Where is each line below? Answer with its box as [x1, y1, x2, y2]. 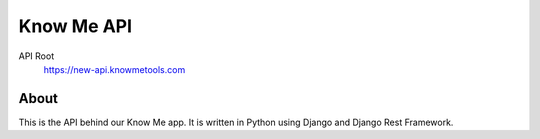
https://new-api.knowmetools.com [43, 63, 186, 75]
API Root [18, 50, 55, 62]
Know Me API [18, 15, 133, 37]
